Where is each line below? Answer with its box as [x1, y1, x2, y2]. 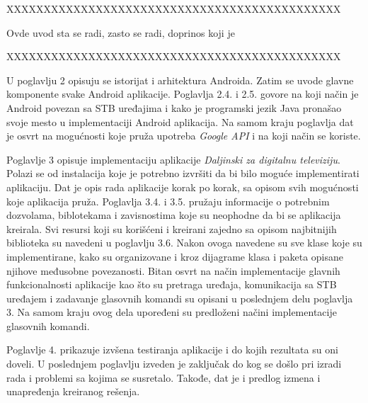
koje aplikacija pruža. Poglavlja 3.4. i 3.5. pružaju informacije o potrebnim [6, 193, 330, 208]
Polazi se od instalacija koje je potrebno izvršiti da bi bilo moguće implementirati [6, 166, 360, 181]
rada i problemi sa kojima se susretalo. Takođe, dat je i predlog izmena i [6, 370, 321, 385]
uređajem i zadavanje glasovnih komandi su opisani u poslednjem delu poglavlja [6, 290, 353, 305]
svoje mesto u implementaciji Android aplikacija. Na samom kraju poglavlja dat [6, 114, 354, 129]
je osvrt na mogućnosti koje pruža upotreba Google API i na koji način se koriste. [6, 128, 361, 143]
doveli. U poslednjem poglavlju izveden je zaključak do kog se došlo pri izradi [6, 356, 342, 371]
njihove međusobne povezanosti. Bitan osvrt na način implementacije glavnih [6, 263, 340, 278]
